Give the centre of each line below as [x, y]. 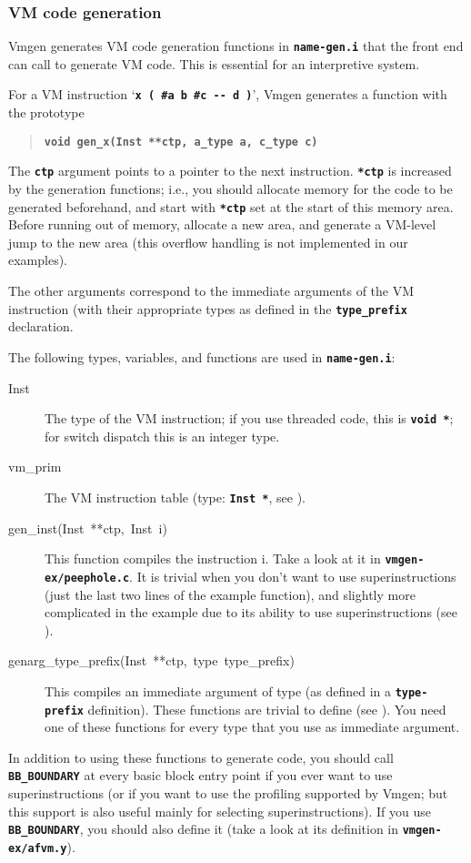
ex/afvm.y [38, 848]
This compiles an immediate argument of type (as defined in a [218, 690]
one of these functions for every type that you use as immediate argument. [252, 727]
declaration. [41, 326]
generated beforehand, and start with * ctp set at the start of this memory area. [231, 206]
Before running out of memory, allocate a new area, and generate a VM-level [222, 224]
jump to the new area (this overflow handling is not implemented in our [208, 242]
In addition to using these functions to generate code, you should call [201, 757]
